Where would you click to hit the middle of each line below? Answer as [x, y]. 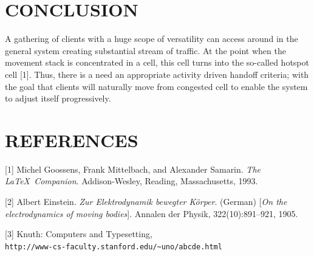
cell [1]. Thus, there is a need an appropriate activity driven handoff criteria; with [157, 74]
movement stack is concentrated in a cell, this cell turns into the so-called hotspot [157, 62]
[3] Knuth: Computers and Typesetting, [79, 234]
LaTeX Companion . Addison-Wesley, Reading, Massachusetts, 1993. [131, 181]
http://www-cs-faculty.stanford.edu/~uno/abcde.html [114, 247]
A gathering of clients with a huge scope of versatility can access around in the [152, 39]
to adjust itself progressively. [58, 98]
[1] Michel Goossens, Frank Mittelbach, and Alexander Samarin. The [133, 169]
